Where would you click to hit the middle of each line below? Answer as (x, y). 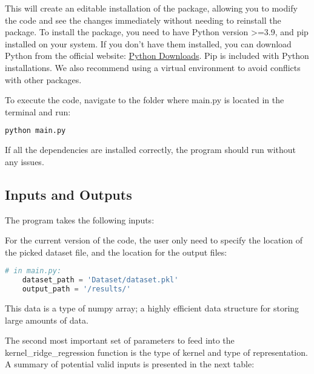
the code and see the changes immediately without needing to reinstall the (143, 20)
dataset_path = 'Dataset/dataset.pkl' (100, 280)
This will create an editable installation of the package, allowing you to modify (151, 8)
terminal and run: (38, 111)
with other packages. (43, 79)
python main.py (35, 131)
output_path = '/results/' (76, 289)
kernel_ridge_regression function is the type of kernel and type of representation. (156, 352)
